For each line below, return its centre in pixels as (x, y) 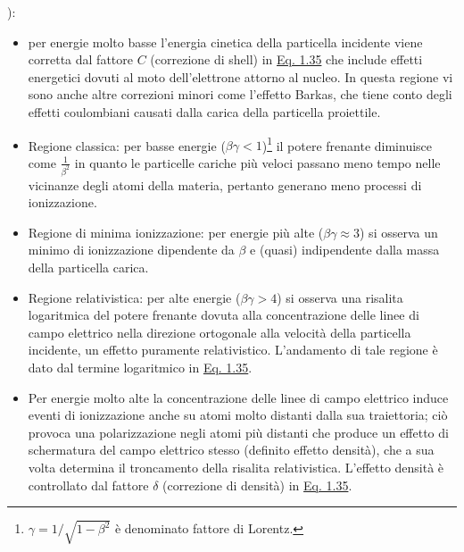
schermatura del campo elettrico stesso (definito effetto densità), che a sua (231, 450)
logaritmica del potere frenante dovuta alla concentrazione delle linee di (224, 315)
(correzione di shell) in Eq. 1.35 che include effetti (286, 59)
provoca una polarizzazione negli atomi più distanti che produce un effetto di (238, 432)
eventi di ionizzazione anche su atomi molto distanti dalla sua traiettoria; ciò (238, 415)
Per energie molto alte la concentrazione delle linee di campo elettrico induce (238, 397)
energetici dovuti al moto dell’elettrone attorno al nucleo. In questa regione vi (240, 76)
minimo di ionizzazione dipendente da (131, 250)
